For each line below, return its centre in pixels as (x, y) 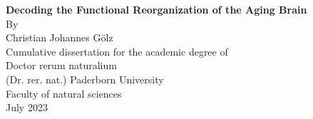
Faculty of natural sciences (64, 93)
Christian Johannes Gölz (60, 37)
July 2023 (27, 107)
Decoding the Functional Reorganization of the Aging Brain (156, 9)
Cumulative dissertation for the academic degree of (117, 51)
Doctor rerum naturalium (61, 65)
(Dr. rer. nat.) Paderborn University (85, 79)
